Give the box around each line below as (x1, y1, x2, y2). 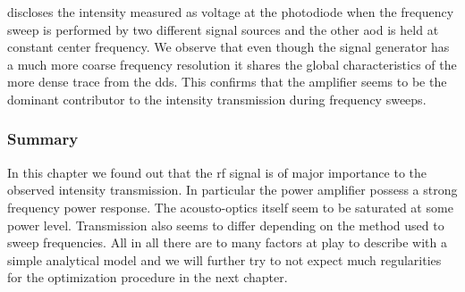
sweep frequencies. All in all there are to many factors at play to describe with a (7, 233, 448, 252)
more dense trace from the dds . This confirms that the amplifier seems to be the (7, 72, 447, 91)
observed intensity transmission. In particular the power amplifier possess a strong (7, 180, 458, 199)
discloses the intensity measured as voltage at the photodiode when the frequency (7, 3, 454, 21)
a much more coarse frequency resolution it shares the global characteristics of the (7, 54, 457, 73)
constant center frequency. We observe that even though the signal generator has (7, 38, 450, 56)
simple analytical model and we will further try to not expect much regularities (7, 250, 442, 269)
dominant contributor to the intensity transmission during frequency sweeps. (7, 89, 427, 108)
